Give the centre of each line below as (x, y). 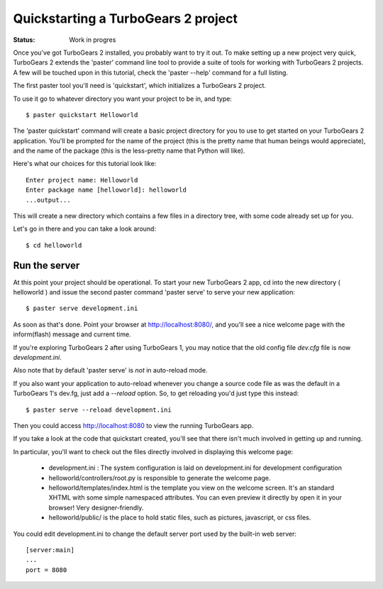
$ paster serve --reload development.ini (99, 409)
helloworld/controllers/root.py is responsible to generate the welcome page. (160, 478)
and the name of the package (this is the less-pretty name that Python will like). (129, 151)
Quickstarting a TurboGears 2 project (125, 18)
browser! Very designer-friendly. (96, 507)
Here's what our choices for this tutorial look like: (85, 164)
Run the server (46, 265)
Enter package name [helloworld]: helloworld (106, 190)
